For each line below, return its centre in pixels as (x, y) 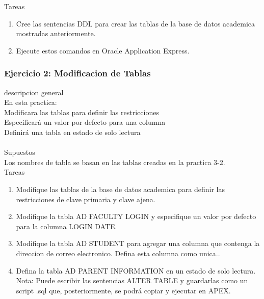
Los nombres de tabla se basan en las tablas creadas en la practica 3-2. (115, 162)
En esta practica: (31, 102)
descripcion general (34, 92)
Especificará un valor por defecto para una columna (85, 122)
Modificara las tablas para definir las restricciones (82, 112)
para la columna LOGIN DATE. (67, 226)
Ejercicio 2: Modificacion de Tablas (77, 73)
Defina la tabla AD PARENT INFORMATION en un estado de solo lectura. (136, 270)
